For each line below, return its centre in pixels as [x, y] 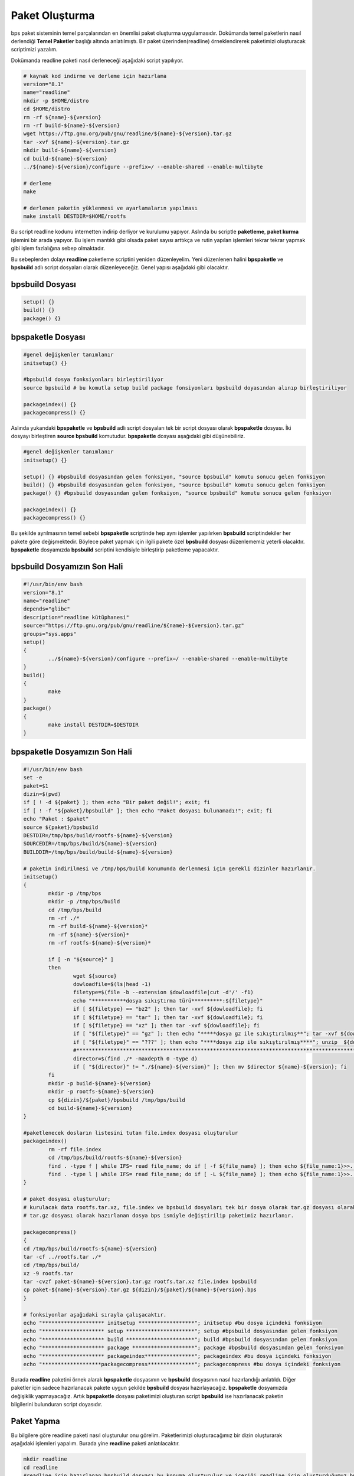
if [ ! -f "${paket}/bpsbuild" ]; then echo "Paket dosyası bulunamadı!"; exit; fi [148, 811]
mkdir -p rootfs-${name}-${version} [101, 1092]
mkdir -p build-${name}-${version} [100, 1083]
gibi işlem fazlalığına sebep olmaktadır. [58, 249]
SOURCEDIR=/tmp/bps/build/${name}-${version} [90, 844]
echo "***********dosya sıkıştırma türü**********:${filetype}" [168, 1000]
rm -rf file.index [75, 1149]
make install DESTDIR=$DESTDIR [93, 724]
